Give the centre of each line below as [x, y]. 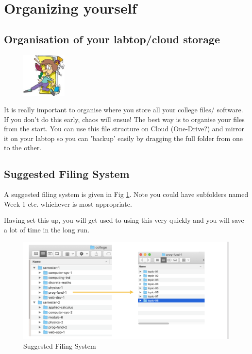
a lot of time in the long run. [47, 229]
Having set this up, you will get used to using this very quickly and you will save [124, 220]
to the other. [23, 148]
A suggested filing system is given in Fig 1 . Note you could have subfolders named [126, 194]
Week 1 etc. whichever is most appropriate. [68, 204]
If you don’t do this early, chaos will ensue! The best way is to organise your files [124, 119]
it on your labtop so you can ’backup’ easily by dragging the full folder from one [123, 138]
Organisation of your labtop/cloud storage [112, 39]
